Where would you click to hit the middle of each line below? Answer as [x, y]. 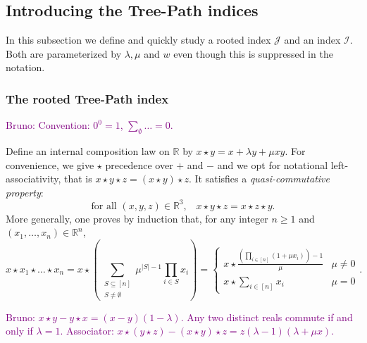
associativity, [33, 179]
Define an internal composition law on [88, 151]
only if [19, 331]
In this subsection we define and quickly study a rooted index [138, 40]
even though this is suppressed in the [253, 53]
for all [104, 206]
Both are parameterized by [64, 53]
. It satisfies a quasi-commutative [259, 179]
